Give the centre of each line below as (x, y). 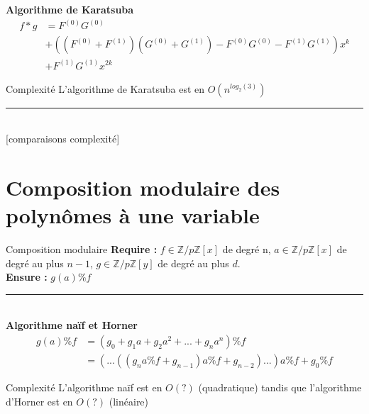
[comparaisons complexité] (63, 139)
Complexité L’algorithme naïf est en (84, 387)
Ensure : (27, 277)
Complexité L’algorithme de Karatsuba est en (105, 88)
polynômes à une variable (133, 215)
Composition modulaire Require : (82, 249)
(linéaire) (129, 401)
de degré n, (247, 249)
